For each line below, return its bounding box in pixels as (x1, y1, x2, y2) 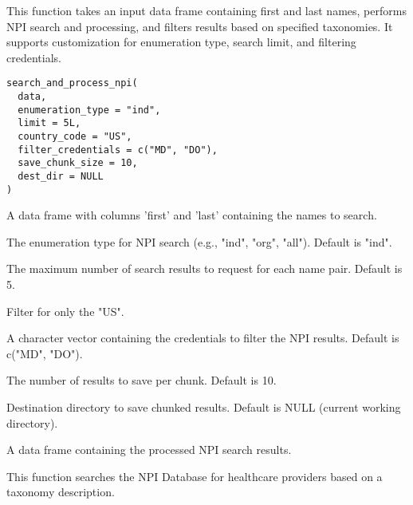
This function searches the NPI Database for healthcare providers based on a (6, 468, 383, 484)
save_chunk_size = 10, (18, 157, 138, 169)
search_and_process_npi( (6, 77, 138, 89)
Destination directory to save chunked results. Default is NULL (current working (6, 399, 401, 416)
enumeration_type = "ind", (18, 104, 161, 116)
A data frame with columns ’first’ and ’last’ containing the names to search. (6, 207, 377, 223)
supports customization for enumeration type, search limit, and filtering (6, 34, 356, 50)
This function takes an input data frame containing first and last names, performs (6, 2, 407, 18)
